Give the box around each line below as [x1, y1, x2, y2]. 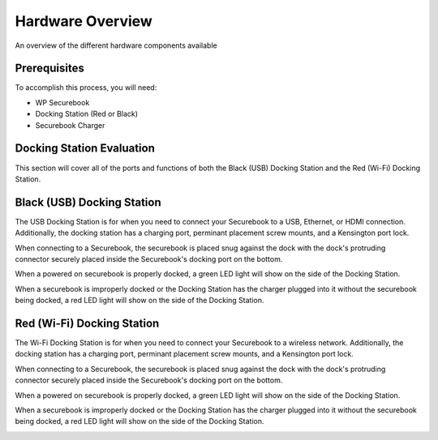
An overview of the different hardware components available [15, 41, 218, 50]
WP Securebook [35, 97, 90, 107]
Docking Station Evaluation [15, 142, 156, 156]
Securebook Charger [35, 120, 105, 130]
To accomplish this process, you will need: [15, 83, 157, 92]
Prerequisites [15, 62, 84, 75]
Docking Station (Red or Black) [35, 109, 138, 119]
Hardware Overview [15, 12, 153, 30]
